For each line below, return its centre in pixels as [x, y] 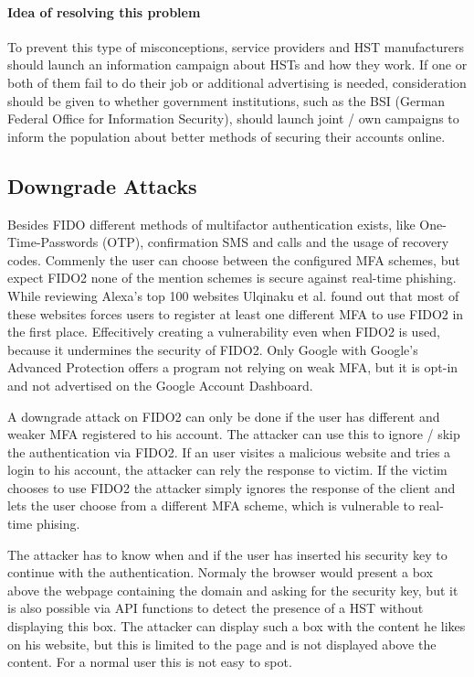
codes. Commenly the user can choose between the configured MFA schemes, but [234, 259]
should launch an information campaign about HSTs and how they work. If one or [237, 64]
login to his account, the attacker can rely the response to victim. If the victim [227, 470]
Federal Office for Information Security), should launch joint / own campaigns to [233, 118]
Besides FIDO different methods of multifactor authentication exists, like [211, 224]
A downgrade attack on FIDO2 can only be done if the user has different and [224, 416]
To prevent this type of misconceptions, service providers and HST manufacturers [236, 46]
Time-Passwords [53, 242]
